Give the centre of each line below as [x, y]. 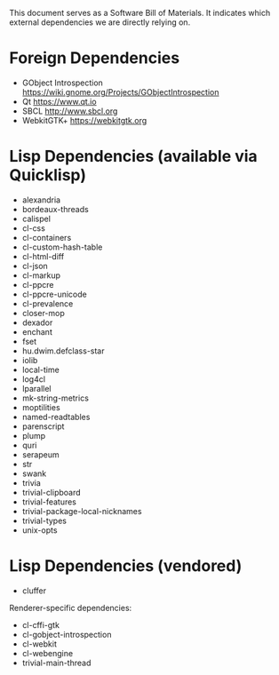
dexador [37, 322]
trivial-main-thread [56, 663]
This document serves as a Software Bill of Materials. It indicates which [140, 13]
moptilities [41, 407]
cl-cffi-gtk [41, 624]
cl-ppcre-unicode [54, 294]
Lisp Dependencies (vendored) [126, 566]
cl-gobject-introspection [67, 634]
